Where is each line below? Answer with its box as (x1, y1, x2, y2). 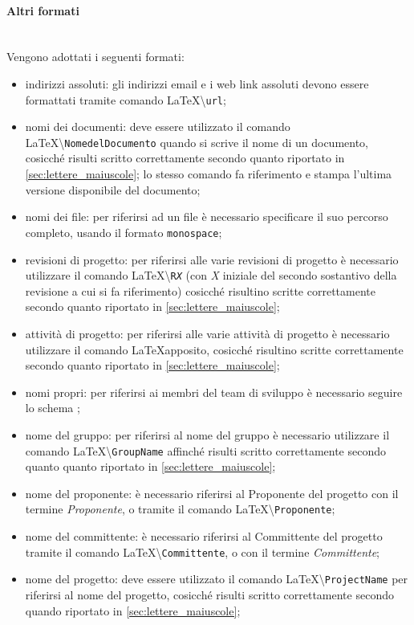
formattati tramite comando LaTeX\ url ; (25, 91, 226, 108)
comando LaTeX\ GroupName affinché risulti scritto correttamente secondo (25, 442, 387, 459)
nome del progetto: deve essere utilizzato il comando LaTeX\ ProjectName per (25, 570, 408, 587)
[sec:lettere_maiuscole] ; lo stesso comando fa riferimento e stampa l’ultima (25, 165, 392, 182)
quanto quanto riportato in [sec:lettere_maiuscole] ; (25, 458, 276, 475)
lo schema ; (25, 399, 80, 416)
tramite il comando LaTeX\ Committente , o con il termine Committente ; (25, 543, 380, 560)
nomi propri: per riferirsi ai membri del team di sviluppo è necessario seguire (25, 383, 403, 400)
